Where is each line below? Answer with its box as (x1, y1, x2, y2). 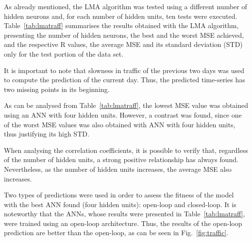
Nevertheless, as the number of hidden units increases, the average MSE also (4, 164, 232, 174)
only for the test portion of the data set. (4, 48, 124, 59)
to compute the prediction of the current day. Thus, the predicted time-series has (4, 75, 245, 85)
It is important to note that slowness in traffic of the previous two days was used (4, 65, 244, 75)
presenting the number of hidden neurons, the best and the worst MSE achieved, (4, 30, 244, 40)
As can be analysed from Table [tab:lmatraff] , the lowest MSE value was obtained (4, 100, 249, 110)
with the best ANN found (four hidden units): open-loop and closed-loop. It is (4, 199, 236, 209)
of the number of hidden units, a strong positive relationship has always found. (4, 154, 238, 165)
